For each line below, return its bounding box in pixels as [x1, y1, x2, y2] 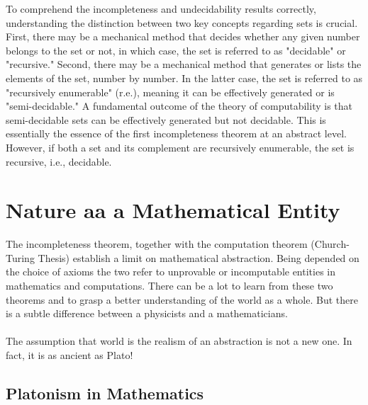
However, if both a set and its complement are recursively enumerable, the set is [6, 139, 355, 154]
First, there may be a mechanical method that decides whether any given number [6, 29, 360, 44]
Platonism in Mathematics [6, 382, 204, 404]
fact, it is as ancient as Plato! [6, 348, 133, 362]
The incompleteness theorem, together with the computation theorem [6, 236, 308, 251]
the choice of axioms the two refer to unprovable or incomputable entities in [6, 264, 336, 279]
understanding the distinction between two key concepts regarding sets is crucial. [6, 15, 358, 30]
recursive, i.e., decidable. [6, 154, 112, 169]
